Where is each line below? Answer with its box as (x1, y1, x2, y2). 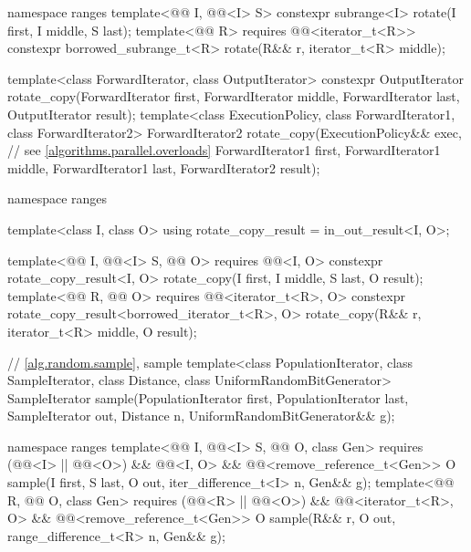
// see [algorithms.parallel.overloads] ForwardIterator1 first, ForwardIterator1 (7, 141, 441, 160)
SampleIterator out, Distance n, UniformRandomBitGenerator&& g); (7, 406, 395, 425)
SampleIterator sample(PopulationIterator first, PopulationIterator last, (7, 388, 409, 407)
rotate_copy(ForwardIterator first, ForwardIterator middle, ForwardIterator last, (7, 87, 460, 106)
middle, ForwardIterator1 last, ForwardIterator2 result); (7, 158, 320, 177)
